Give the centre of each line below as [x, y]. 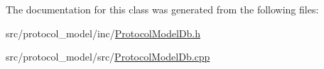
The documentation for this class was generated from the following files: [162, 9]
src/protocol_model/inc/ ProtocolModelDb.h [103, 33]
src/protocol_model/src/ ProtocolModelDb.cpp [108, 57]
